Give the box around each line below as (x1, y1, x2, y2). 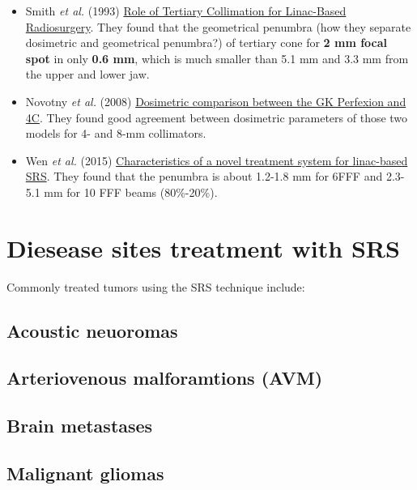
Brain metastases (6, 413, 153, 438)
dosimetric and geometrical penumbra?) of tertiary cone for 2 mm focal (25, 34, 388, 51)
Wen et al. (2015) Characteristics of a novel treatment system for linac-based (25, 151, 408, 168)
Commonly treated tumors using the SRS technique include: (6, 278, 305, 295)
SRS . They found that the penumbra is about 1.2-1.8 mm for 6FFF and (25, 168, 383, 185)
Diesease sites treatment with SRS (6, 231, 400, 264)
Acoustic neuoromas (6, 317, 178, 343)
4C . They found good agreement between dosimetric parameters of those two (25, 109, 408, 126)
